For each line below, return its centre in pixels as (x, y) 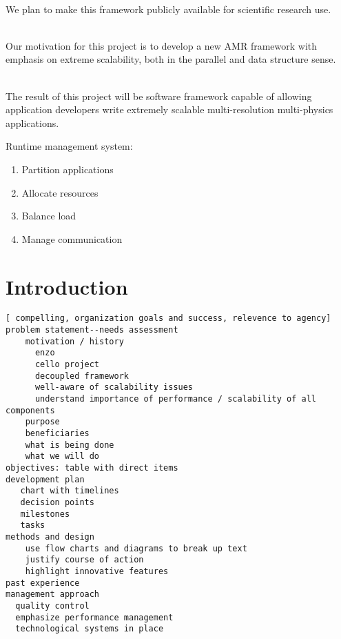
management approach (53, 594)
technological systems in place (90, 629)
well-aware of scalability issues (114, 387)
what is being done (70, 445)
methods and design (50, 537)
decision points (57, 502)
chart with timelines (70, 491)
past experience (43, 583)
